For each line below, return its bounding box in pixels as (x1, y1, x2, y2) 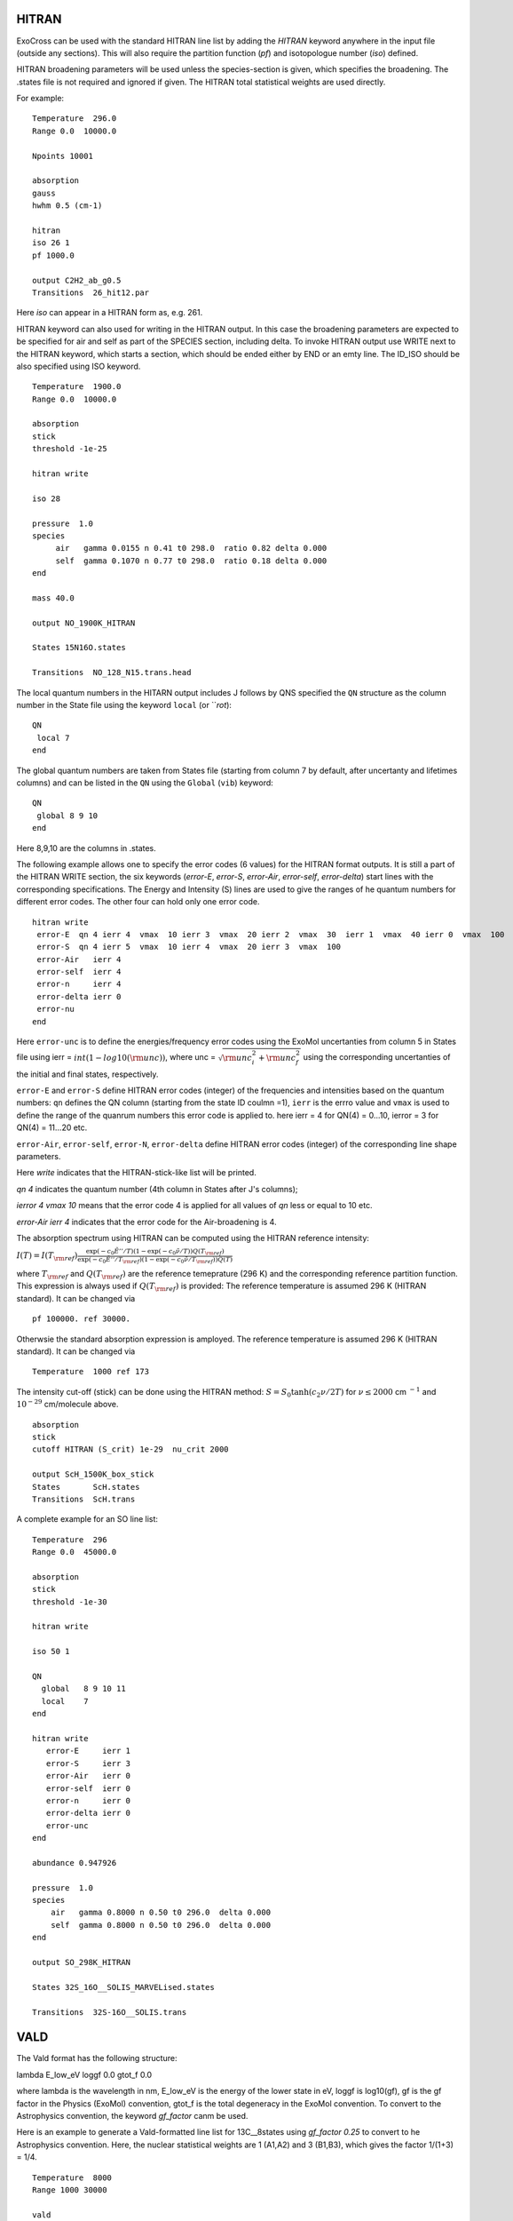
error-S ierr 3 (45, 1758, 131, 1768)
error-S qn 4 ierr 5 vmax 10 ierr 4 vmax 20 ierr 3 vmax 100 (36, 942, 342, 952)
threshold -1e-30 (32, 1596, 107, 1607)
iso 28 (32, 493, 61, 504)
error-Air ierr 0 (45, 1771, 131, 1781)
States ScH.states (32, 1482, 140, 1492)
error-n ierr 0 (45, 1795, 131, 1805)
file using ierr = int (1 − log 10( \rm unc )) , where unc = (16, 1052, 217, 1063)
